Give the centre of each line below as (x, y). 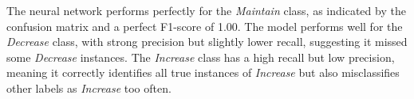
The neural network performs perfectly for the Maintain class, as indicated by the (206, 10)
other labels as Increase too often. (89, 88)
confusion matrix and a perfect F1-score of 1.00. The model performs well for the (205, 26)
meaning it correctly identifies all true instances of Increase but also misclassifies (203, 72)
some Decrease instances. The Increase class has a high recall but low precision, (201, 57)
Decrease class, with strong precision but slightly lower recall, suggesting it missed (207, 42)
